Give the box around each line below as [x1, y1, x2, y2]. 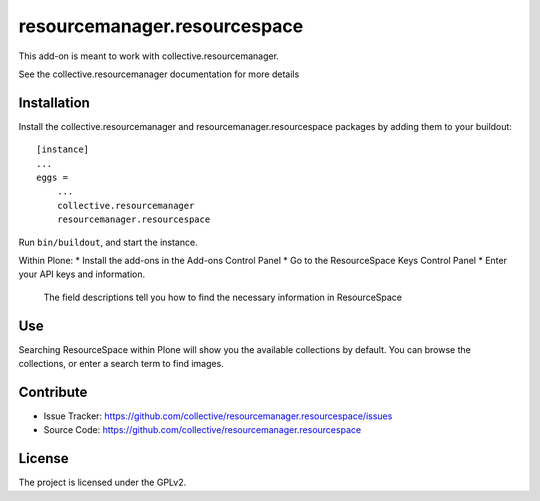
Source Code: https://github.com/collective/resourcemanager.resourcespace [43, 424, 362, 436]
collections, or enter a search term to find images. [18, 358, 224, 370]
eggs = [36, 172, 69, 184]
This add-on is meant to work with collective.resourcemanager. [18, 50, 280, 62]
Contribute [18, 383, 88, 400]
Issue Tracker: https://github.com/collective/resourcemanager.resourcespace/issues [43, 410, 393, 422]
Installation [18, 94, 90, 111]
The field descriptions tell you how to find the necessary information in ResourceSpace [43, 291, 403, 303]
